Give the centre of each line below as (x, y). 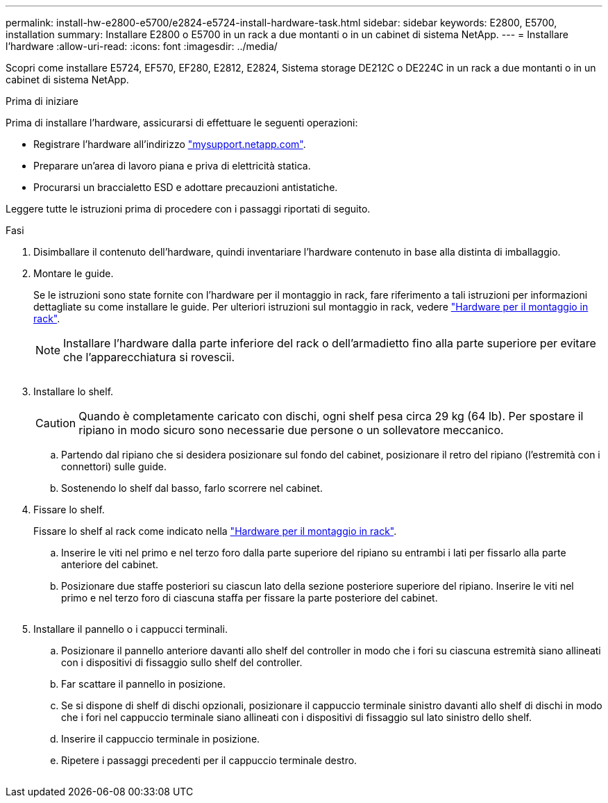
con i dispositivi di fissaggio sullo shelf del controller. (182, 662)
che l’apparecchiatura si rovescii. (149, 357)
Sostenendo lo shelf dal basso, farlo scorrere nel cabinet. (192, 488)
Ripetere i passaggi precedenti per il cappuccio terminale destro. (209, 760)
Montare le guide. (74, 273)
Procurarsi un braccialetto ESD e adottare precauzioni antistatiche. (186, 187)
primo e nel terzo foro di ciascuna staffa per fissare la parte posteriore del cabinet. (250, 598)
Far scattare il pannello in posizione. (144, 684)
